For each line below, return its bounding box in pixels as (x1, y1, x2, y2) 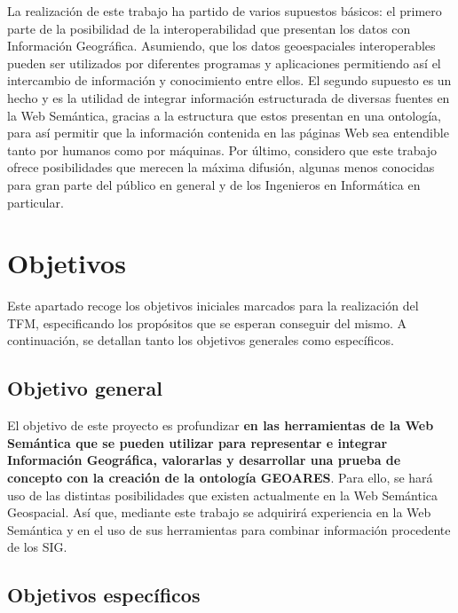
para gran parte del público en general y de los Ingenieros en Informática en (7, 175, 421, 193)
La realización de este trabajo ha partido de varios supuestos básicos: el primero (7, 2, 442, 20)
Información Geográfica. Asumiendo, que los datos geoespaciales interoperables (7, 36, 436, 55)
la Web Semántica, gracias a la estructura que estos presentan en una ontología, (7, 106, 441, 124)
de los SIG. (7, 538, 67, 556)
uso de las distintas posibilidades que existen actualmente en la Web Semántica (7, 485, 438, 504)
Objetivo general (7, 374, 162, 402)
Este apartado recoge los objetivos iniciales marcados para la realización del (7, 296, 419, 315)
